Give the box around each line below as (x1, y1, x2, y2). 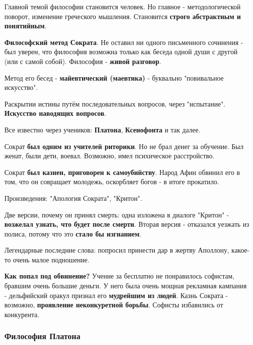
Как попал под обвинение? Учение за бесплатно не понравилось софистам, (4, 271, 234, 281)
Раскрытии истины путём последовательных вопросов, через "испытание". (4, 98, 226, 108)
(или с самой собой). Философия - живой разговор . (4, 56, 161, 66)
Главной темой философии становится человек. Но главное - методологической (4, 1, 241, 11)
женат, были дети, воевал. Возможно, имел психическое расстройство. (4, 151, 215, 161)
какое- (231, 245, 250, 255)
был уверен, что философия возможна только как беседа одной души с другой (4, 46, 238, 57)
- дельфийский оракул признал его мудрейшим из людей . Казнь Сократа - (4, 290, 228, 300)
